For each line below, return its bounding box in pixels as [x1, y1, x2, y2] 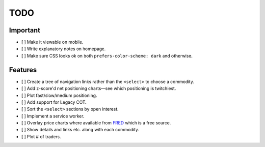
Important [9, 26, 40, 34]
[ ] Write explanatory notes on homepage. [21, 46, 106, 52]
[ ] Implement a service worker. [21, 113, 84, 119]
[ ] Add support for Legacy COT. [21, 99, 87, 105]
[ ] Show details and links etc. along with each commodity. [21, 127, 139, 133]
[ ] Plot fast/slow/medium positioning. [21, 92, 98, 98]
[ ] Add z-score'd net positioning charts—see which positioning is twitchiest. [21, 86, 176, 91]
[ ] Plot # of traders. [21, 133, 61, 140]
